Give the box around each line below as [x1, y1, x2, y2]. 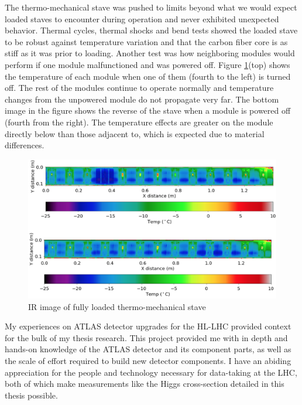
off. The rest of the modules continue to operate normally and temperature [5, 81, 274, 94]
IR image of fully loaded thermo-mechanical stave [28, 300, 206, 312]
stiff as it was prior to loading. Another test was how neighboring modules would [5, 47, 295, 59]
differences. [5, 139, 44, 151]
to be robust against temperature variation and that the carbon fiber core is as [5, 35, 288, 47]
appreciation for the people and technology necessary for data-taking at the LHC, [5, 366, 297, 378]
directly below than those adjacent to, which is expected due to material [5, 127, 265, 139]
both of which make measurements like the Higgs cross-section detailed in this [5, 377, 284, 390]
